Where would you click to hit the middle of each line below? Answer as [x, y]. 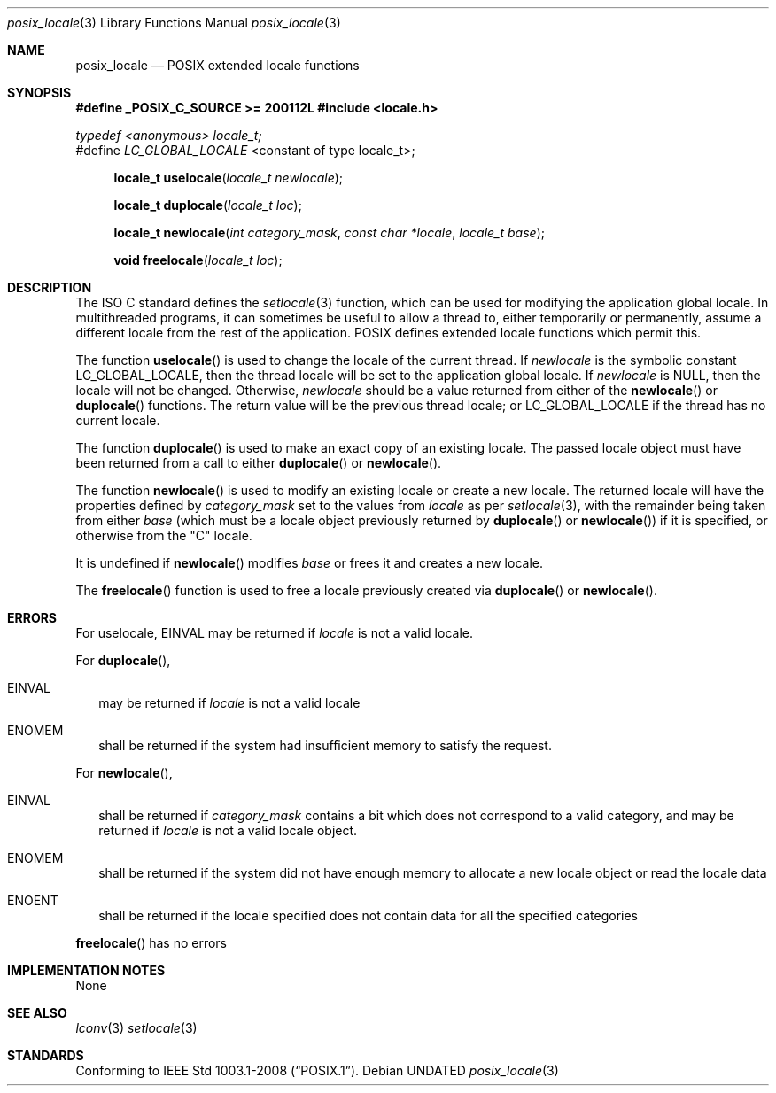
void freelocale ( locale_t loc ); [198, 260]
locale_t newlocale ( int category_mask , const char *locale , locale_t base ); [329, 233]
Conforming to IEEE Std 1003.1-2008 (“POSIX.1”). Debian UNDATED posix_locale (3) [317, 1070]
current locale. [118, 420]
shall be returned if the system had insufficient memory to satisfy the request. [325, 745]
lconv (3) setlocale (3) [136, 1028]
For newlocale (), [124, 773]
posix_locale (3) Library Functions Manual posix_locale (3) [174, 23]
